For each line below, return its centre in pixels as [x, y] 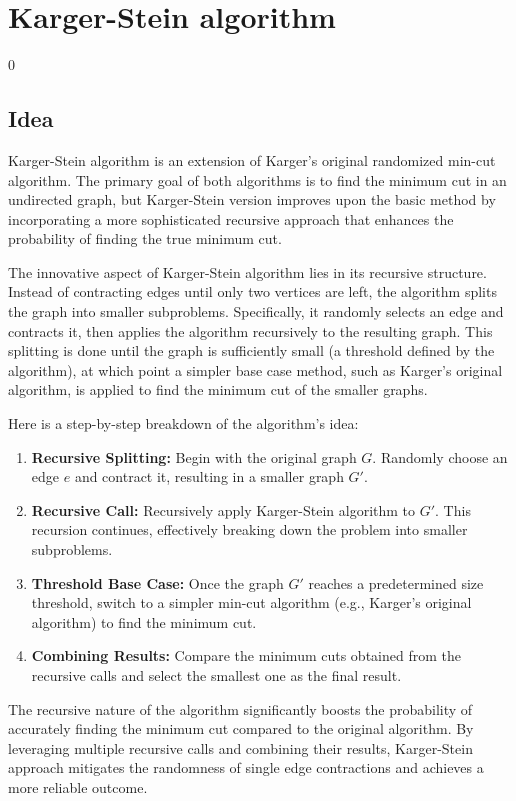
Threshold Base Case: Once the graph [157, 582]
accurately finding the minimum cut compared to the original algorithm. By [241, 728]
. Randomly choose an [440, 456]
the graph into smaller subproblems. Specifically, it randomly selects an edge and [256, 311]
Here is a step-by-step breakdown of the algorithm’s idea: [183, 423]
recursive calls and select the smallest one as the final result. [216, 674]
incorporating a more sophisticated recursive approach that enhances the [231, 218]
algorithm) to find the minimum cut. [144, 621]
